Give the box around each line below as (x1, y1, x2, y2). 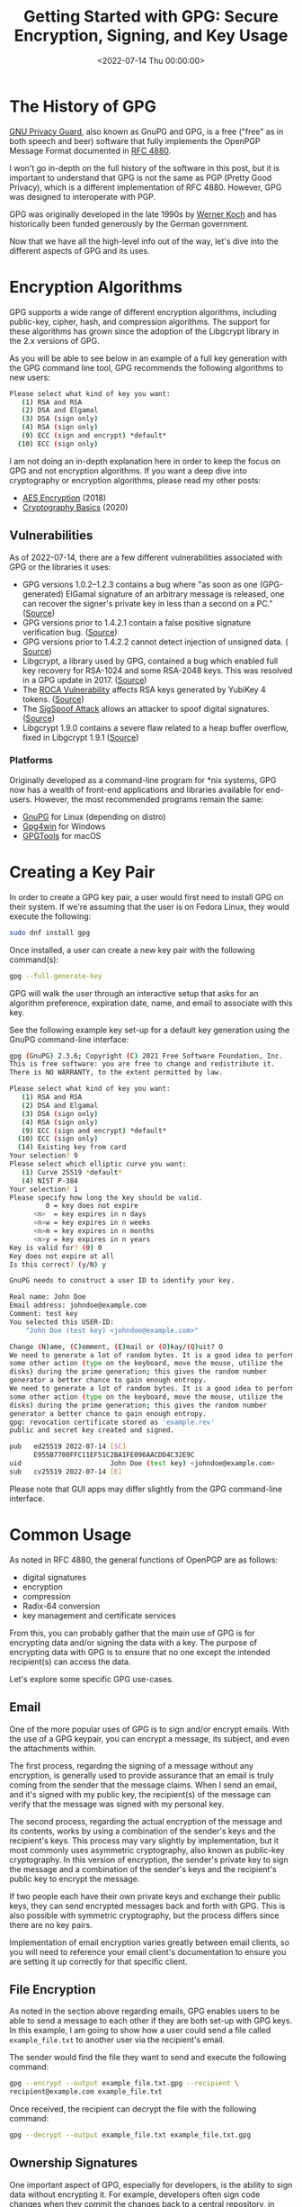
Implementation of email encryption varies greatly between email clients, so (9, 1937, 290, 1948)
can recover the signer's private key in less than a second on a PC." (22, 598, 273, 608)
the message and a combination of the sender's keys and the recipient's (9, 1863, 277, 1874)
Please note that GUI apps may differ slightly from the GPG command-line (9, 1483, 283, 1494)
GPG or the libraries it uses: (9, 561, 111, 572)
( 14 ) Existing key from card (17, 1143, 127, 1152)
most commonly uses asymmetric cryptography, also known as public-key (9, 1844, 285, 1855)
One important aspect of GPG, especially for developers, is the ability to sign (9, 2179, 293, 2190)
